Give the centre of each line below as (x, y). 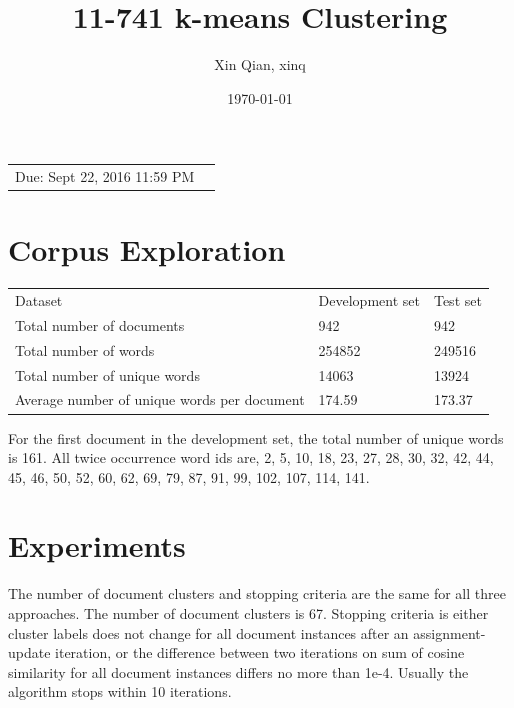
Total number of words (85, 349)
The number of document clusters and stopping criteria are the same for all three (257, 593)
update (29, 652)
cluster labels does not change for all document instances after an (208, 632)
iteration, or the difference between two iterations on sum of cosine (260, 652)
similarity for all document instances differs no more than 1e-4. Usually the (238, 671)
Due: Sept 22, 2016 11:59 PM (105, 176)
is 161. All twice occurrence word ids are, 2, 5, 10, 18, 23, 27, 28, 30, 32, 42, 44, (251, 457)
